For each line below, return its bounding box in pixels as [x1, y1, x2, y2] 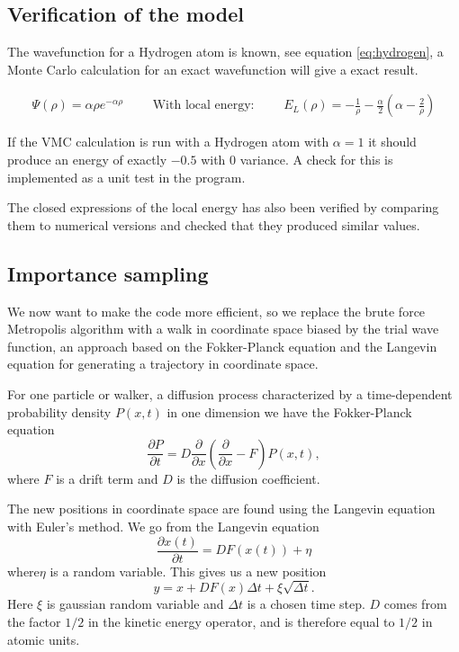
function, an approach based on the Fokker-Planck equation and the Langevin [7, 336, 437, 355]
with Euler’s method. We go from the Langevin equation [7, 516, 319, 535]
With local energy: [152, 99, 255, 112]
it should [368, 132, 417, 151]
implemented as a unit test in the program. [7, 167, 246, 186]
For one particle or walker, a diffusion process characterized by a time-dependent [7, 384, 453, 403]
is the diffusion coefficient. [176, 469, 320, 487]
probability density [7, 402, 112, 421]
